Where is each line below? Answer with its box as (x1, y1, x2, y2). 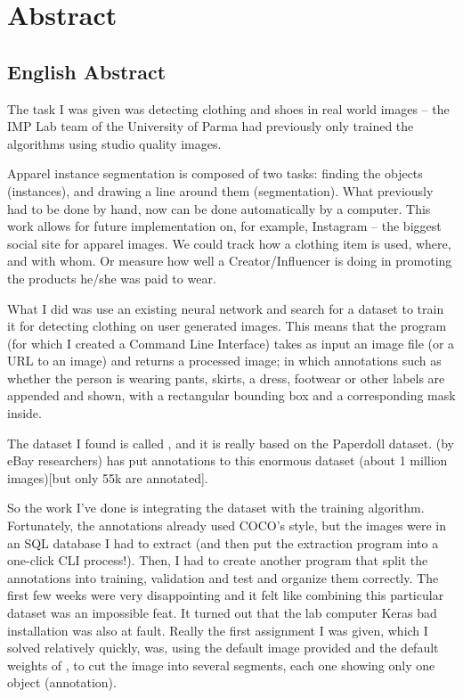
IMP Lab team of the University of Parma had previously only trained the (7, 117, 414, 135)
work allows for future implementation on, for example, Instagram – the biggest (7, 217, 442, 235)
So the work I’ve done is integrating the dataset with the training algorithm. (7, 498, 425, 517)
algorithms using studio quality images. (7, 134, 222, 152)
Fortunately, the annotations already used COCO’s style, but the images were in (7, 516, 447, 535)
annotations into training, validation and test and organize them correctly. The (7, 568, 439, 587)
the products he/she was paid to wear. (7, 268, 216, 287)
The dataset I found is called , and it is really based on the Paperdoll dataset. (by (7, 433, 454, 452)
